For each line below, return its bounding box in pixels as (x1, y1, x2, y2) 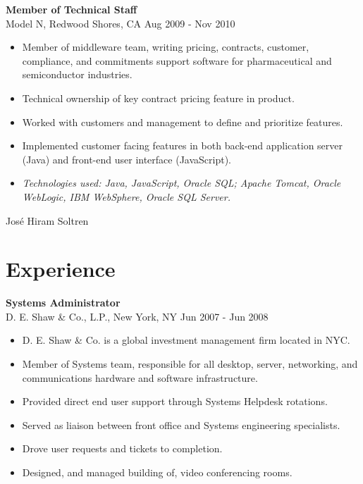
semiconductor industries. (22, 67, 133, 82)
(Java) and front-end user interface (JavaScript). (22, 151, 231, 166)
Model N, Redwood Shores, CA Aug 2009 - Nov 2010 (6, 15, 235, 30)
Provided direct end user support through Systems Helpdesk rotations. (22, 394, 328, 409)
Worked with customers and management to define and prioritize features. (22, 114, 343, 129)
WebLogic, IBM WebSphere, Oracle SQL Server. (22, 189, 231, 204)
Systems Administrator (6, 295, 121, 310)
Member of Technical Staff (6, 2, 137, 16)
